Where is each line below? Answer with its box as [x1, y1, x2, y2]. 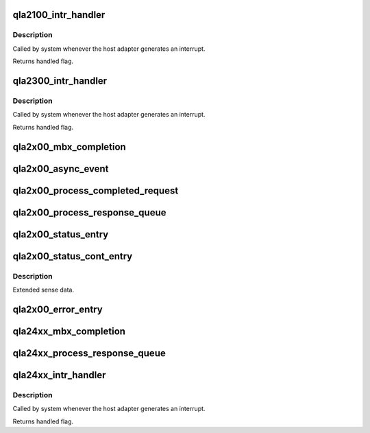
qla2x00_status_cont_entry [12, 250, 133, 262]
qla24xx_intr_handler [12, 369, 106, 381]
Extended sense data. [12, 285, 75, 294]
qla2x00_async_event [12, 163, 109, 174]
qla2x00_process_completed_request [12, 185, 179, 196]
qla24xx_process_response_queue [12, 347, 166, 359]
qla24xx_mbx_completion [12, 325, 126, 337]
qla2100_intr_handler [12, 9, 106, 21]
